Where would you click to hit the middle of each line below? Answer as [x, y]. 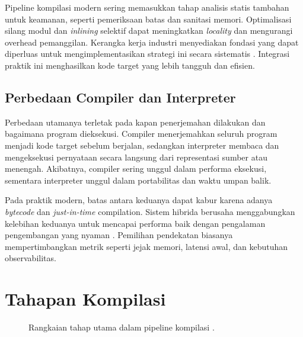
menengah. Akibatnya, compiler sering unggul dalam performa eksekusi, [136, 168]
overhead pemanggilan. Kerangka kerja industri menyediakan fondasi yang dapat [152, 42]
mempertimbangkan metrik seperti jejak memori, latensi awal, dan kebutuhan [146, 246]
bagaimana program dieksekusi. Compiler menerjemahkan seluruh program [141, 134]
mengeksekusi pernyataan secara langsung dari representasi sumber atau [136, 157]
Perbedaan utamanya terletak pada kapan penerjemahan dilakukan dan [135, 122]
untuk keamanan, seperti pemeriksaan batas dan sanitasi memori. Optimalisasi [148, 19]
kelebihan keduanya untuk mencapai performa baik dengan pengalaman [135, 223]
